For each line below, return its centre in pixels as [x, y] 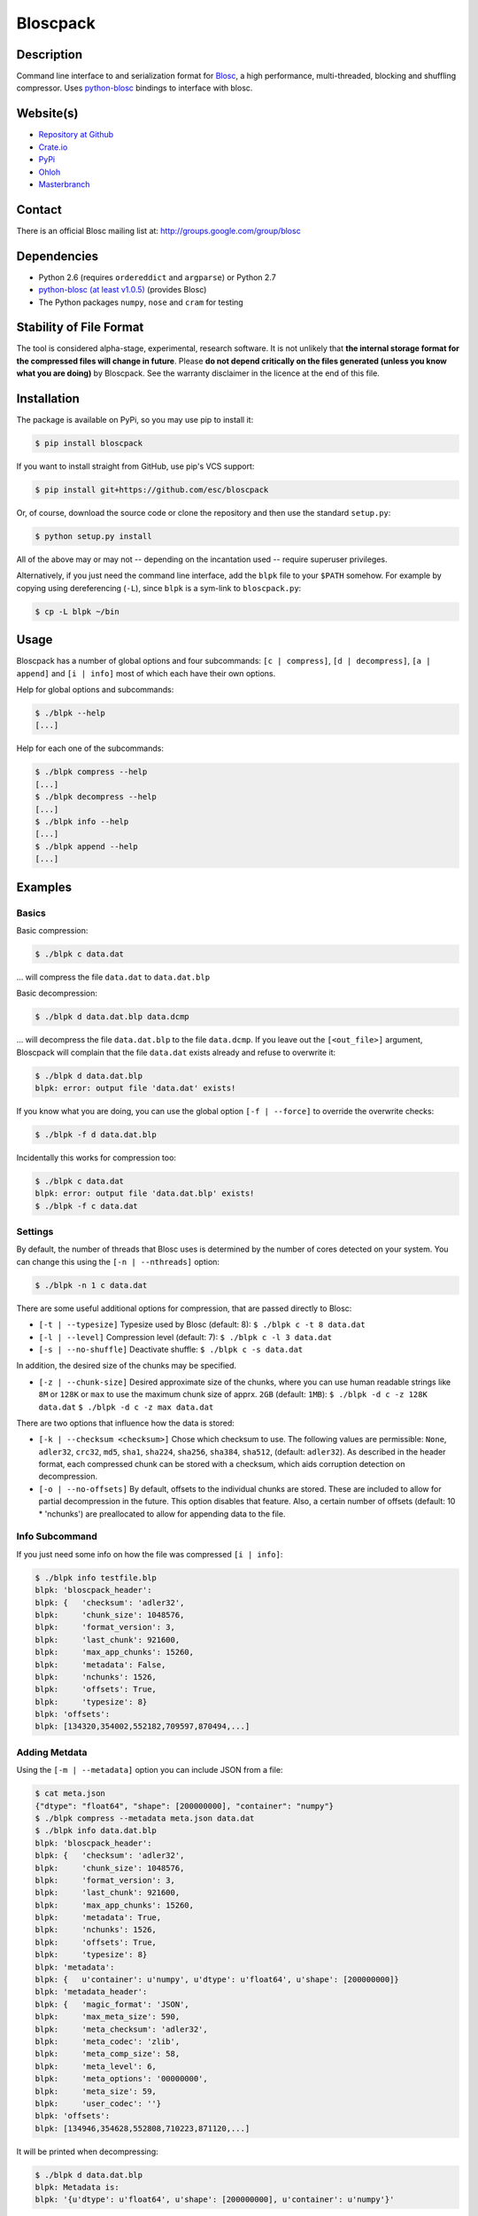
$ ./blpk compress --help [91, 772]
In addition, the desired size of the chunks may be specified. [127, 1366]
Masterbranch [64, 184]
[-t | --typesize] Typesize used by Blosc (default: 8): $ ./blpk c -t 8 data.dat [202, 1324]
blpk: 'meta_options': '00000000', [121, 2079]
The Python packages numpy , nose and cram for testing [141, 302]
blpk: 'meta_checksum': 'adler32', [121, 2029]
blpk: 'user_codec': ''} [98, 2103]
